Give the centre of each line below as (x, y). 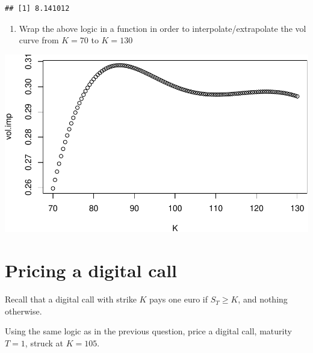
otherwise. (23, 311)
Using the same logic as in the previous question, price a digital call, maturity (148, 331)
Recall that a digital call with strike (71, 299)
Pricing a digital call (91, 270)
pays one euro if (179, 299)
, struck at (44, 342)
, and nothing (263, 299)
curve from (39, 40)
